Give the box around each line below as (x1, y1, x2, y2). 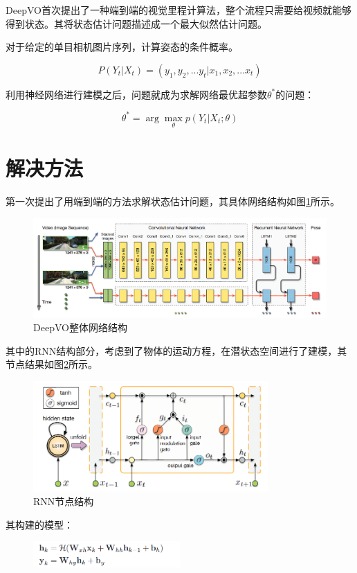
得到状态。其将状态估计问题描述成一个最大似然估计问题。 (6, 16, 267, 30)
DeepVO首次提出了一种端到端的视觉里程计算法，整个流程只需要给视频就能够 (6, 3, 351, 17)
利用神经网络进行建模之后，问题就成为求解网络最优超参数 (6, 87, 267, 101)
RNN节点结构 (33, 494, 94, 509)
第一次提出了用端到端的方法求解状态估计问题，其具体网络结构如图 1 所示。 (6, 194, 340, 209)
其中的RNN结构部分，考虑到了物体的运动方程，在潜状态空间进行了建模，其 (6, 343, 347, 358)
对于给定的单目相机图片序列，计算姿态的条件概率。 (6, 39, 238, 54)
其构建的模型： (6, 517, 73, 531)
